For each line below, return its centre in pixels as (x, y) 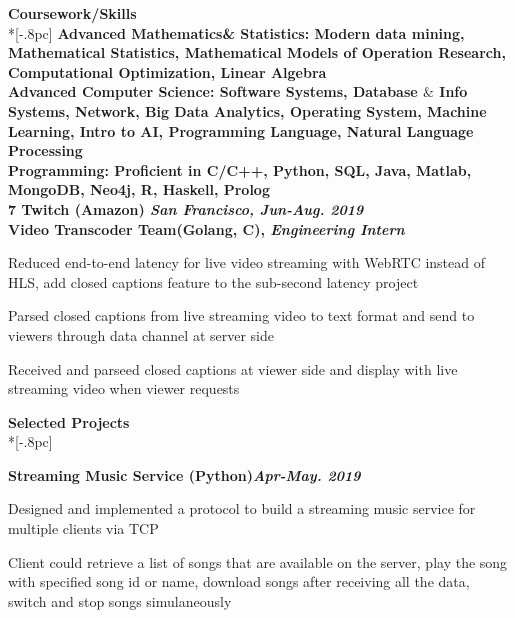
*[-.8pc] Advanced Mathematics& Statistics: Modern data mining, (236, 32)
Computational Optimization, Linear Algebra (167, 71)
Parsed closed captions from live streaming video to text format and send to (241, 315)
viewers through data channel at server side (141, 334)
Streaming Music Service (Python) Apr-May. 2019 (184, 474)
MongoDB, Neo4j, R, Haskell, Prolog (139, 189)
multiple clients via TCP (83, 528)
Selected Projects (69, 421)
